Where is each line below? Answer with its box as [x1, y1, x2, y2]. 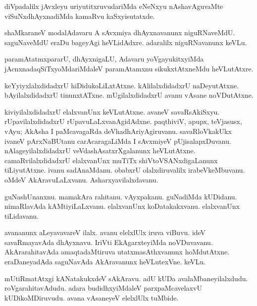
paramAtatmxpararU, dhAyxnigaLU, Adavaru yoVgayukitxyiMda [4, 54, 204, 64]
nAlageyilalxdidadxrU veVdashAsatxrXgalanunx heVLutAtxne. [4, 145, 196, 156]
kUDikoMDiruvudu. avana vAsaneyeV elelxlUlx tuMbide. [4, 292, 179, 303]
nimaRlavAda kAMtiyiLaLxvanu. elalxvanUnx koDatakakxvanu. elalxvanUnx [4, 201, 240, 211]
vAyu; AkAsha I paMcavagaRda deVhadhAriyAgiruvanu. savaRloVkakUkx [4, 125, 232, 136]
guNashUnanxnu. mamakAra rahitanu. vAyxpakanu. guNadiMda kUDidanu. [4, 191, 237, 201]
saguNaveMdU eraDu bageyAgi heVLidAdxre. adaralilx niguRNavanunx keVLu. [4, 37, 247, 47]
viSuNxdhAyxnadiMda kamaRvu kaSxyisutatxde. [4, 10, 155, 21]
